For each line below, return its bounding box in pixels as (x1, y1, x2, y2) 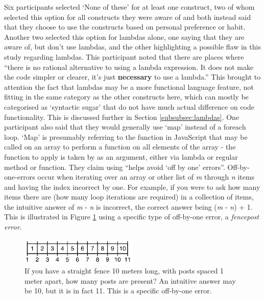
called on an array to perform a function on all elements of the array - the (4, 141, 236, 152)
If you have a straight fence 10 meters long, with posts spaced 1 (25, 265, 224, 276)
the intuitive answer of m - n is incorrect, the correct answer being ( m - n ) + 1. (4, 201, 253, 212)
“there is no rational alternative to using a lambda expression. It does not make (4, 61, 254, 72)
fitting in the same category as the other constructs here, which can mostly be (4, 91, 249, 102)
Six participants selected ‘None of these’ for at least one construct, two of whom (4, 2, 255, 12)
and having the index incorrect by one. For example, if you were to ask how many (4, 181, 260, 192)
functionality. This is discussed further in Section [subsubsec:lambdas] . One (4, 111, 239, 122)
